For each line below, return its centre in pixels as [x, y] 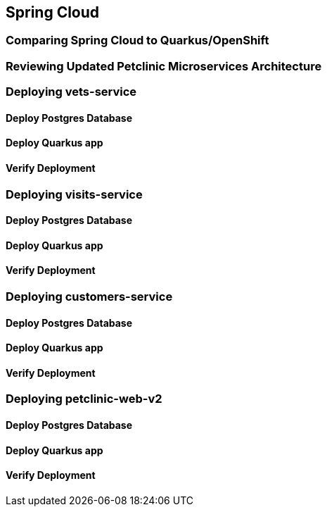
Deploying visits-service [74, 194]
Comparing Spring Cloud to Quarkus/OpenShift [137, 40]
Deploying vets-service [71, 92]
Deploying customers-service [89, 297]
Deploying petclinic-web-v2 [84, 399]
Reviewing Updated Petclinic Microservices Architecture [164, 66]
